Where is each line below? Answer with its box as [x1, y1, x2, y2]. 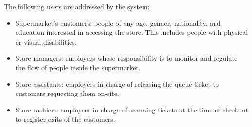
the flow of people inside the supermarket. [15, 62, 141, 72]
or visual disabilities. [15, 36, 77, 47]
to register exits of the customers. [15, 114, 115, 124]
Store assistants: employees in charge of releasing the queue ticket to [15, 79, 219, 89]
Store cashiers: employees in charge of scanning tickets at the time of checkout [15, 104, 249, 114]
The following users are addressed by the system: [4, 1, 150, 11]
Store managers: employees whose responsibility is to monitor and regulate [15, 53, 238, 63]
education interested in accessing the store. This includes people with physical [15, 27, 248, 37]
